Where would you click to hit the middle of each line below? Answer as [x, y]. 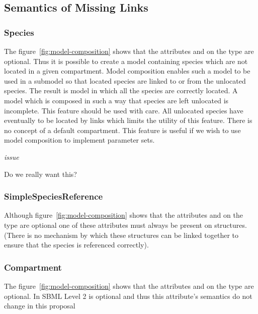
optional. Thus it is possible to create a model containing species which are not [126, 61]
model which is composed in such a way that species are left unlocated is [116, 100]
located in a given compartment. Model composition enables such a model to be [127, 71]
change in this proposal [40, 306]
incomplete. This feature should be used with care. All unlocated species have [124, 110]
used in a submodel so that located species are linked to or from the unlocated [125, 80]
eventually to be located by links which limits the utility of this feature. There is [128, 120]
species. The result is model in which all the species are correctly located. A [121, 90]
